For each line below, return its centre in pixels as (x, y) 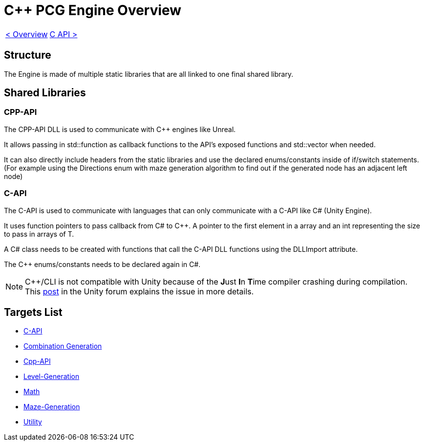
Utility (33, 422)
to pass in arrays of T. (39, 234)
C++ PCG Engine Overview (93, 10)
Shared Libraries (45, 93)
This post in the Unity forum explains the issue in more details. (139, 291)
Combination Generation (63, 346)
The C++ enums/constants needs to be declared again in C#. (102, 264)
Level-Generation (52, 377)
